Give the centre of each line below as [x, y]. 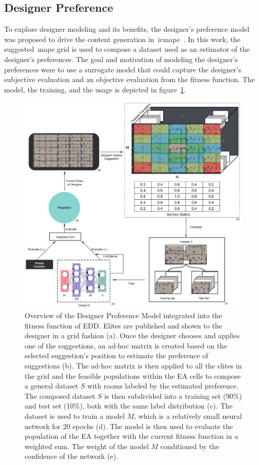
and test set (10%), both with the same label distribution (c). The [129, 406]
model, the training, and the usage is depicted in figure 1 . [95, 89]
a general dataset [52, 386]
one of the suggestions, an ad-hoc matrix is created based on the [126, 345]
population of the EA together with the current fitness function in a [132, 436]
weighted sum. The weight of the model [87, 446]
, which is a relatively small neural [188, 415]
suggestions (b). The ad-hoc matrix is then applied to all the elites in [133, 365]
